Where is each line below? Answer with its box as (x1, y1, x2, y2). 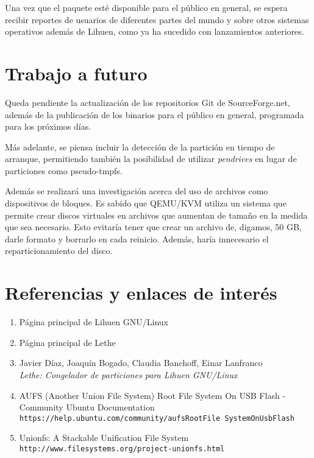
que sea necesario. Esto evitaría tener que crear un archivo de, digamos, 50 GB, (5, 220, 302, 233)
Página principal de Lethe (19, 336, 116, 348)
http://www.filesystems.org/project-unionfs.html (19, 444, 225, 453)
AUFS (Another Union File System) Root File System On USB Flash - (19, 389, 286, 401)
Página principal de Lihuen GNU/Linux (19, 315, 169, 328)
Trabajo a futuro (5, 60, 148, 85)
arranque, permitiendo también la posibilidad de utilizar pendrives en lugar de (5, 152, 297, 165)
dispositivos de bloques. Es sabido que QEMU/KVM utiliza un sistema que (5, 197, 287, 210)
